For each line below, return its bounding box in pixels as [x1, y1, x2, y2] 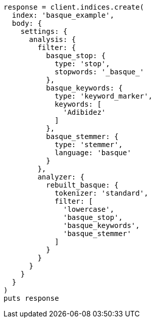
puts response [4, 294, 59, 302]
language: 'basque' [55, 149, 131, 157]
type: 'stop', [55, 60, 110, 68]
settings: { [20, 27, 68, 35]
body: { [12, 19, 42, 27]
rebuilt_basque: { [46, 181, 119, 189]
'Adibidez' [63, 108, 106, 116]
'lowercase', [63, 205, 115, 213]
